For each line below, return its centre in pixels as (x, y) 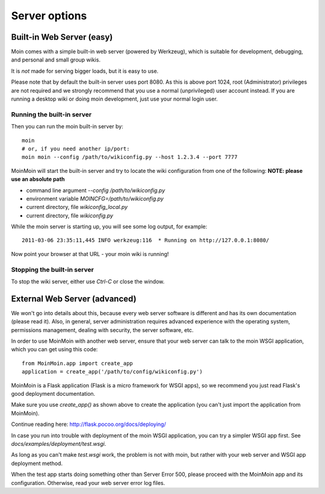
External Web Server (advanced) (74, 299)
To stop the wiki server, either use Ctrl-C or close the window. (88, 281)
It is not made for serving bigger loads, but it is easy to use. (85, 71)
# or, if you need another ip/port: (76, 149)
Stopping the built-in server (53, 269)
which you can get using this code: (54, 349)
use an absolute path (38, 179)
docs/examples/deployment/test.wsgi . (59, 443)
